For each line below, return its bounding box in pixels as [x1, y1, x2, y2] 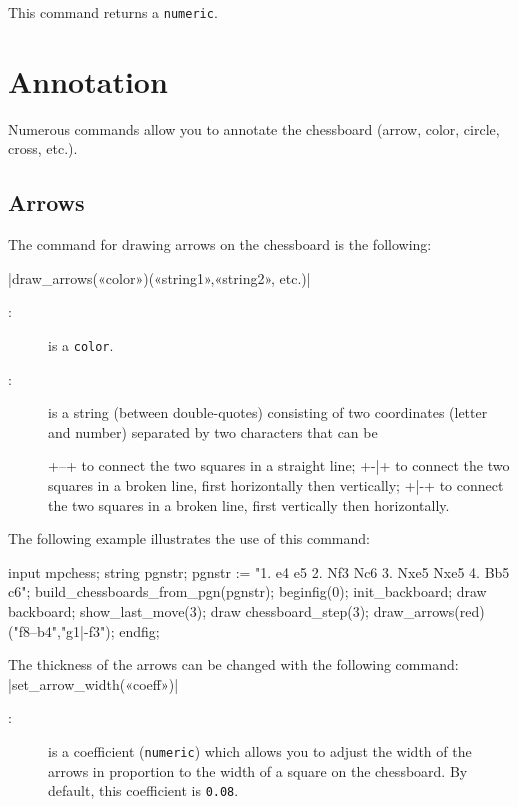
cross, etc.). [8, 138, 78, 159]
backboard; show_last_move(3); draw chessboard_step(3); [8, 600, 370, 621]
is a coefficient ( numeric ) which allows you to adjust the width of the [48, 740, 472, 761]
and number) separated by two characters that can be [48, 421, 378, 442]
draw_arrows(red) [373, 600, 485, 621]
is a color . [48, 334, 114, 355]
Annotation [8, 60, 168, 101]
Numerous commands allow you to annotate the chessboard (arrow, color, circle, [8, 118, 500, 139]
